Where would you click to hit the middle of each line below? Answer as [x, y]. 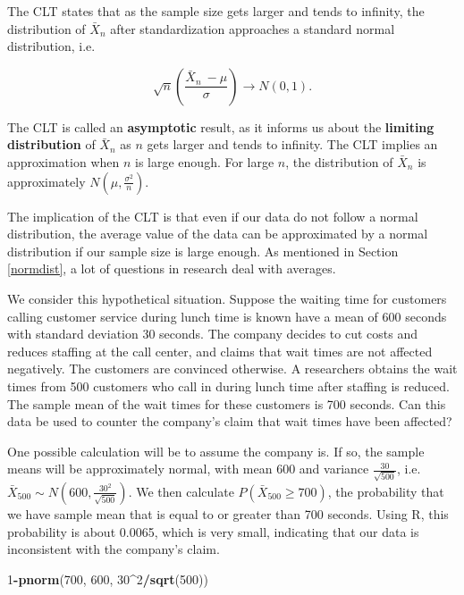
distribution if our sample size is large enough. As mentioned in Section [203, 251]
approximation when [63, 161]
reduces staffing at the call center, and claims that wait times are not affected [220, 351]
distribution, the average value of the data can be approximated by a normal [218, 234]
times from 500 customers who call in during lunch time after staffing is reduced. [228, 385]
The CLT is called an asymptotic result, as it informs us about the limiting [221, 126]
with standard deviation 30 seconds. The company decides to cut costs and [212, 334]
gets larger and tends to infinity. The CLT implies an [292, 144]
